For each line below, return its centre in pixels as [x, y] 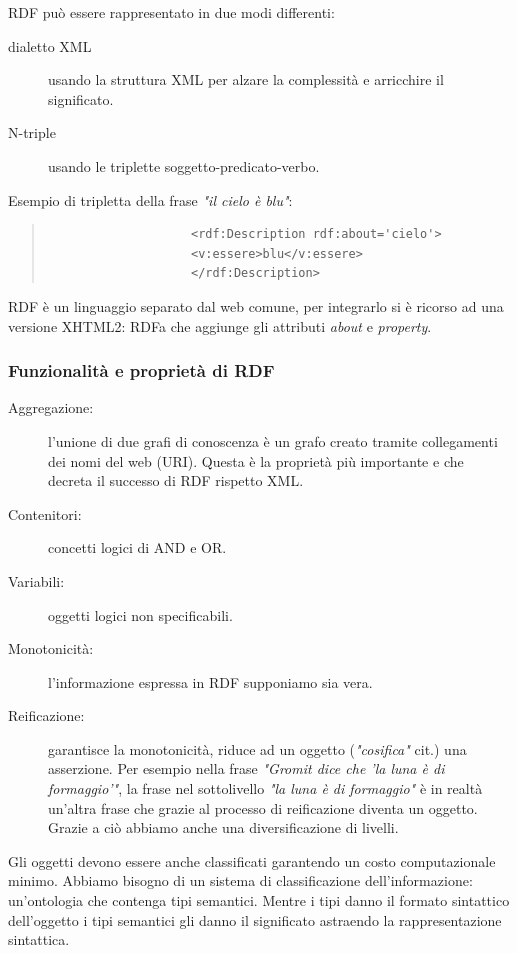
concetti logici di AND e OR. [137, 547]
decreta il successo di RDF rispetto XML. [176, 480]
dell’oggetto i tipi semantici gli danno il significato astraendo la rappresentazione [255, 919]
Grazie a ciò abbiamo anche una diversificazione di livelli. [223, 827]
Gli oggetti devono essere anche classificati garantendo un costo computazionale [252, 860]
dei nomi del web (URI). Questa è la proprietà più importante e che [256, 460]
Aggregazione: [51, 407]
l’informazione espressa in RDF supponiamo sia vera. [210, 681]
